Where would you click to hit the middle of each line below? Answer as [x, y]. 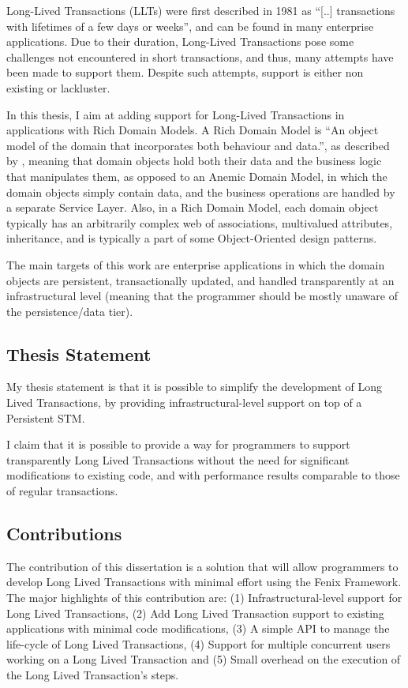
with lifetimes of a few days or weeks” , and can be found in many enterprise [190, 26]
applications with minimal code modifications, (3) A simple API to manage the [198, 628]
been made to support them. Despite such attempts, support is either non [185, 72]
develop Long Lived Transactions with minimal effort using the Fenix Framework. [204, 582]
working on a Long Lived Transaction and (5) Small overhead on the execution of [204, 659]
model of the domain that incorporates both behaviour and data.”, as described [198, 145]
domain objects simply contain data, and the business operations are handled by [201, 192]
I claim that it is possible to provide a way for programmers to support [178, 444]
